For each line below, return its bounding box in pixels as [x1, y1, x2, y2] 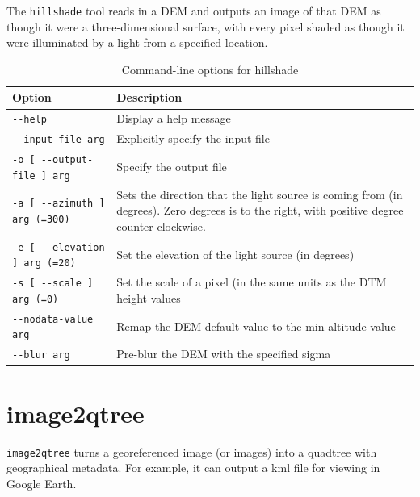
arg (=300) [12, 214, 70, 226]
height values [116, 289, 181, 306]
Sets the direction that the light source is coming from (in [116, 186, 403, 203]
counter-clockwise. [116, 217, 206, 234]
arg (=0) [12, 293, 59, 305]
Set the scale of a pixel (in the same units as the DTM [116, 274, 387, 290]
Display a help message [116, 110, 231, 127]
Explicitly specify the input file [116, 130, 270, 147]
